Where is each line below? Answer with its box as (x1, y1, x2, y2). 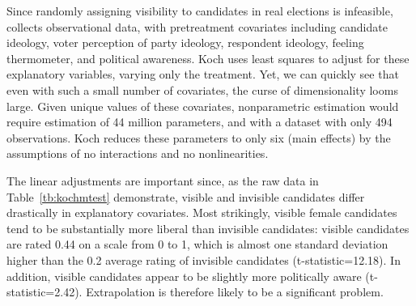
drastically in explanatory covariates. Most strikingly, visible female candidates (6, 204, 397, 221)
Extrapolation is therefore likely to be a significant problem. (86, 283, 384, 300)
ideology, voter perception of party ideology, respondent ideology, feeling (6, 34, 364, 51)
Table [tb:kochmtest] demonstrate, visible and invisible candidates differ (6, 188, 365, 205)
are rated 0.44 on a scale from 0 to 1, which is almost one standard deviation (6, 236, 388, 253)
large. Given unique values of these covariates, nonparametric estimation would (6, 97, 399, 114)
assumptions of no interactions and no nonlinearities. (6, 145, 269, 162)
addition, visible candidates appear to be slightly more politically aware (6, 267, 362, 284)
